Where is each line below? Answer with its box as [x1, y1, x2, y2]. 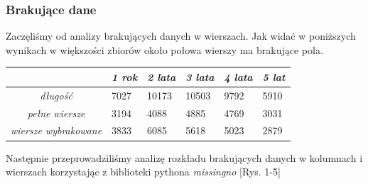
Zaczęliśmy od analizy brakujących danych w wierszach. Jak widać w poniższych [6, 28, 356, 43]
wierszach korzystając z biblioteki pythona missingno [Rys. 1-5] [6, 164, 281, 179]
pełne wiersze [27, 105, 85, 120]
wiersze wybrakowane [11, 123, 102, 138]
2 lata [147, 69, 176, 84]
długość [40, 87, 72, 102]
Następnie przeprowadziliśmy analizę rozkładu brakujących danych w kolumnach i [6, 150, 363, 165]
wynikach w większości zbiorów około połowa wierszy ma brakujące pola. [6, 42, 323, 57]
